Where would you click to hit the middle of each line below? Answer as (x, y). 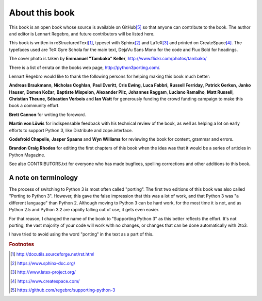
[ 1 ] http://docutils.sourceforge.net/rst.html (52, 254)
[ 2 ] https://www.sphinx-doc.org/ (43, 263)
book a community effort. (34, 106)
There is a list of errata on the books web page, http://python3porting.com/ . (85, 67)
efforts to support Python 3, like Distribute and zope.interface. (71, 130)
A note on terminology (43, 178)
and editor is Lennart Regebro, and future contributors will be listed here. (82, 33)
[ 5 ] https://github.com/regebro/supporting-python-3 (63, 290)
